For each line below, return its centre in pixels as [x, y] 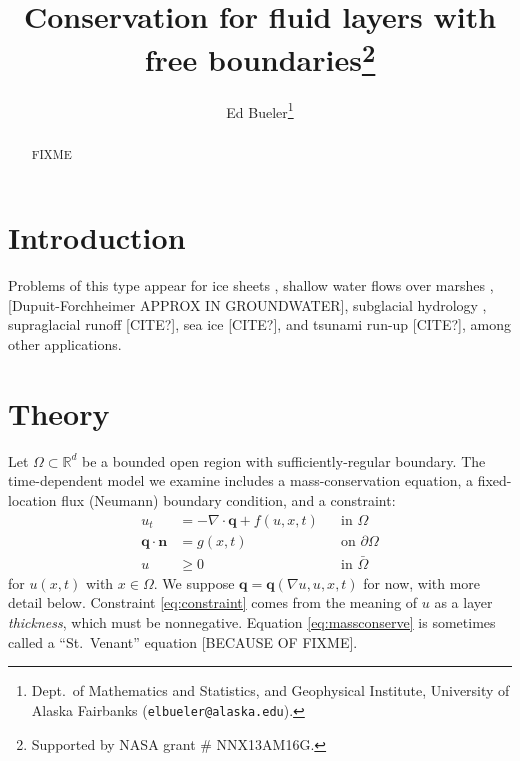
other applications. [65, 344]
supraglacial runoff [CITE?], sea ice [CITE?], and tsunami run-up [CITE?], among [260, 324]
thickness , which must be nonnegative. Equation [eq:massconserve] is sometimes [252, 622]
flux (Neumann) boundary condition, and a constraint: [228, 499]
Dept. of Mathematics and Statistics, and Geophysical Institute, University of [270, 690]
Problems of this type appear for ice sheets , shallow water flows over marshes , [251, 285]
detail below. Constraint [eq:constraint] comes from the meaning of [213, 602]
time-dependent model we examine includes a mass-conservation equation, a [241, 480]
